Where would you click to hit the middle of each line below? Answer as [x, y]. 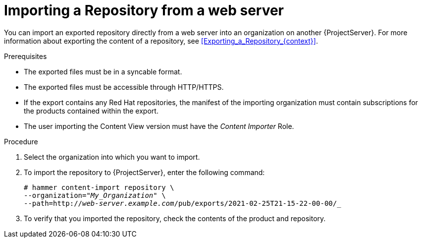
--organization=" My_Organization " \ [95, 195]
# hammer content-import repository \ [99, 187]
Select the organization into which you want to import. [112, 157]
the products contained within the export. [91, 111]
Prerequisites [26, 56]
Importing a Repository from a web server [144, 10]
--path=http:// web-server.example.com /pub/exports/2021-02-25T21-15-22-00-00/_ [183, 203]
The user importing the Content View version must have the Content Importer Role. [159, 126]
